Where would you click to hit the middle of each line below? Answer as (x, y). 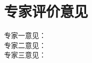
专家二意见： (25, 45)
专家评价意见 (46, 11)
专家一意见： (25, 35)
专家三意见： (25, 55)
